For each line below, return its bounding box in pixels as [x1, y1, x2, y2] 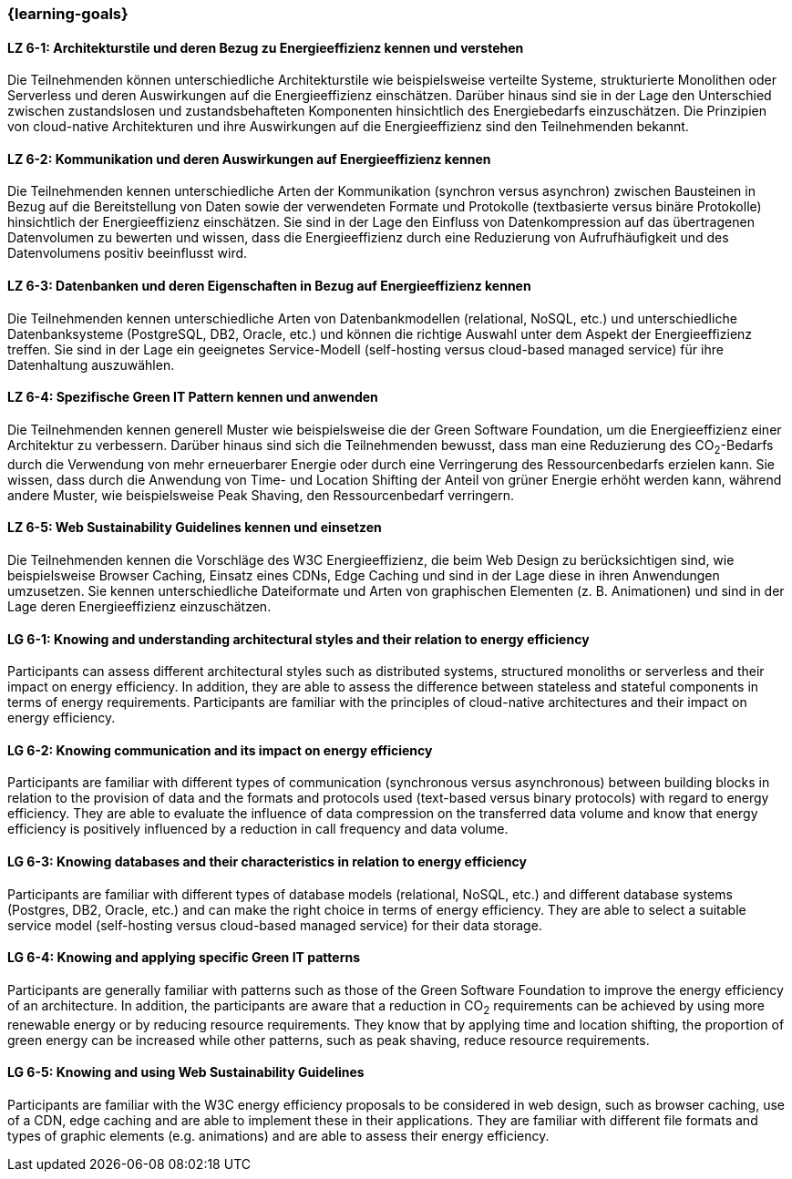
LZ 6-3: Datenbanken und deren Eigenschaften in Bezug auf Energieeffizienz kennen [7, 278, 531, 294]
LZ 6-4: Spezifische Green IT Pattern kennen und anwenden [7, 389, 378, 405]
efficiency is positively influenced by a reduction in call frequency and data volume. [7, 821, 509, 837]
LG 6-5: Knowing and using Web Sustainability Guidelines [7, 1064, 365, 1081]
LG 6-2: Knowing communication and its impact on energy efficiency [7, 742, 433, 758]
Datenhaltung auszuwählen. [7, 356, 175, 373]
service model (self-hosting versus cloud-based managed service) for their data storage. [7, 917, 542, 933]
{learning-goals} [7, 5, 129, 23]
